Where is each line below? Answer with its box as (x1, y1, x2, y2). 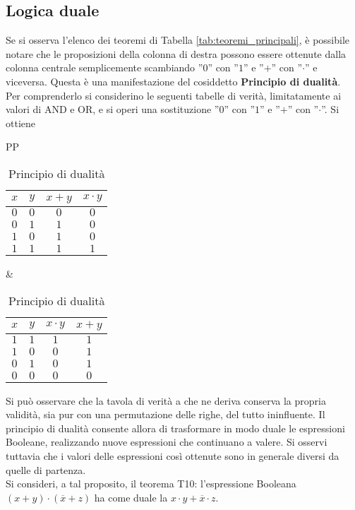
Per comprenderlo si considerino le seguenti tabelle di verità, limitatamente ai (6, 88, 342, 102)
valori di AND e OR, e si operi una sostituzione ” (6, 102, 219, 117)
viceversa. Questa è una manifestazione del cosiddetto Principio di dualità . (6, 73, 341, 88)
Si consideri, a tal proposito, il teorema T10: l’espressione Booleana (6, 476, 296, 491)
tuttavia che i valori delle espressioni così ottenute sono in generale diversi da (6, 448, 339, 463)
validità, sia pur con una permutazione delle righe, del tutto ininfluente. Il (6, 407, 325, 422)
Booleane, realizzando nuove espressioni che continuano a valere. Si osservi (6, 434, 327, 449)
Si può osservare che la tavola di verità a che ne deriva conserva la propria (6, 393, 326, 408)
